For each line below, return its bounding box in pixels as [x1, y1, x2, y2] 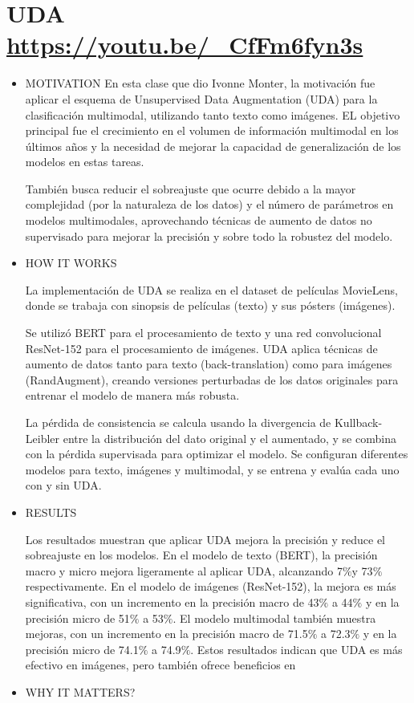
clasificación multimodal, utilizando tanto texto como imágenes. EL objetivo [25, 106, 400, 123]
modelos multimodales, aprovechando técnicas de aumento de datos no [25, 212, 372, 229]
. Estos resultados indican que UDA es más [190, 640, 403, 657]
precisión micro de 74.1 [25, 640, 139, 657]
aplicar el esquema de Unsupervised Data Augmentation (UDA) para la [25, 90, 378, 107]
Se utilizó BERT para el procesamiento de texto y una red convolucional [25, 324, 382, 341]
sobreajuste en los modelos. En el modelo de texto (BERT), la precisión [25, 547, 378, 563]
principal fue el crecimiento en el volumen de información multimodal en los [25, 122, 399, 139]
